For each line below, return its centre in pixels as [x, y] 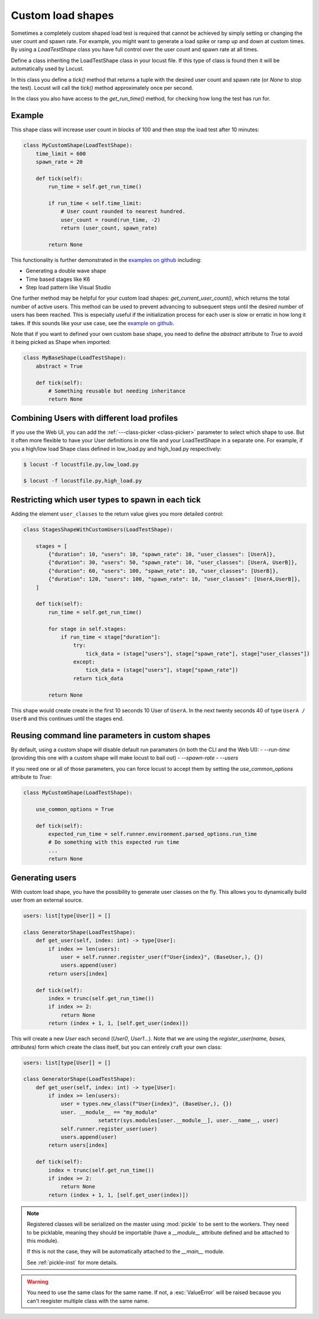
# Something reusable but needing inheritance [117, 391]
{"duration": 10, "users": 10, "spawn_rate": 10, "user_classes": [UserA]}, [162, 554]
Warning [38, 1282]
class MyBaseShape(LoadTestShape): [75, 358]
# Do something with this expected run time [114, 842]
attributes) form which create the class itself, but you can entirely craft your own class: [116, 1047]
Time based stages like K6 [58, 279]
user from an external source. [47, 900]
